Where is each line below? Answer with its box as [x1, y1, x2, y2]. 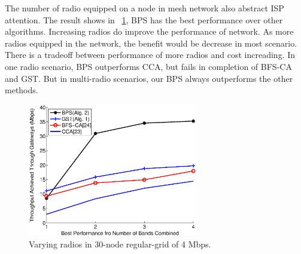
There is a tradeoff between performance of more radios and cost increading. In [5, 48, 296, 61]
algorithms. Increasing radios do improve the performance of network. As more [5, 25, 294, 38]
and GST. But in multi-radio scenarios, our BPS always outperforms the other [5, 72, 293, 84]
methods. [5, 84, 38, 96]
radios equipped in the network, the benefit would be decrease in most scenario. [5, 36, 297, 49]
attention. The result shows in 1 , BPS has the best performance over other [5, 13, 283, 26]
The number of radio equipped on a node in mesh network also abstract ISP [5, 2, 284, 14]
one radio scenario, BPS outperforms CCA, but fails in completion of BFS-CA [5, 60, 292, 72]
